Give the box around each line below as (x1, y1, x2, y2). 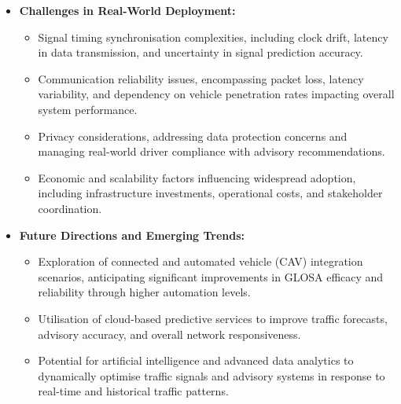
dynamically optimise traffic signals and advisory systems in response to (38, 367, 385, 384)
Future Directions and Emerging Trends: (19, 226, 245, 243)
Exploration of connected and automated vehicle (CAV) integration (38, 253, 363, 270)
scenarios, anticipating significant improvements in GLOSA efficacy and (38, 268, 384, 285)
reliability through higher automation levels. (38, 284, 251, 300)
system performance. (38, 101, 138, 117)
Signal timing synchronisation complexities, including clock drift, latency (38, 28, 388, 45)
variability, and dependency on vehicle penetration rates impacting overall (38, 86, 395, 102)
